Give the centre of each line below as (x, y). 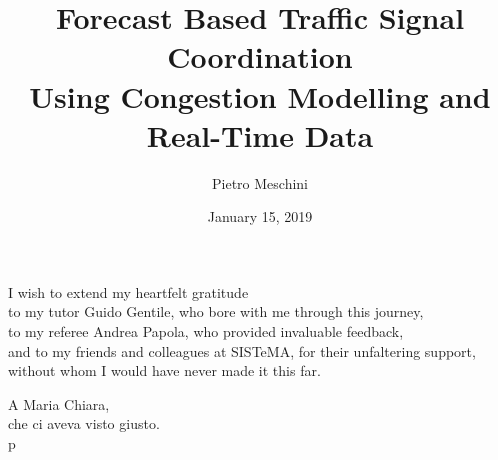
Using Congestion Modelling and (260, 95)
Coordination (260, 56)
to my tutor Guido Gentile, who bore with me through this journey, (216, 311)
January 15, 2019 (260, 216)
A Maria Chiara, (59, 403)
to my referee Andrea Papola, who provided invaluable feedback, (206, 331)
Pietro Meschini (260, 182)
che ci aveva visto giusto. (84, 423)
